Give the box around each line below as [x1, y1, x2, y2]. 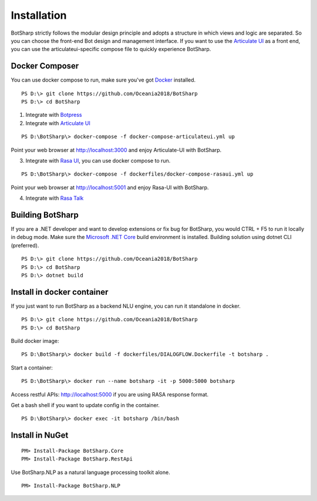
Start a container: [11, 364, 53, 371]
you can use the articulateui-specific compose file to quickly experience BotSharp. [11, 46, 211, 53]
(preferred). [11, 241, 39, 249]
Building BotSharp [11, 210, 79, 220]
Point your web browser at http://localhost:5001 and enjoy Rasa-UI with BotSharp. [11, 184, 209, 191]
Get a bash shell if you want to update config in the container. [11, 402, 160, 409]
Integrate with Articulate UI [25, 119, 90, 126]
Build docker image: [11, 338, 59, 345]
